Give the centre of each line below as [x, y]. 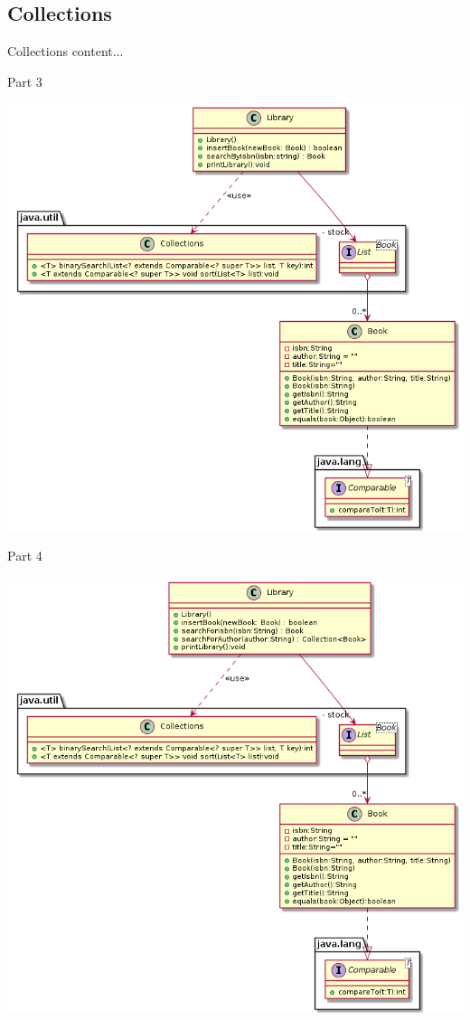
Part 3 [25, 81]
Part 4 [25, 556]
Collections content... [66, 51]
